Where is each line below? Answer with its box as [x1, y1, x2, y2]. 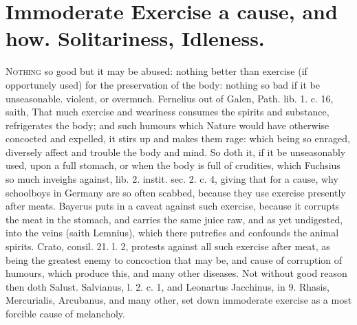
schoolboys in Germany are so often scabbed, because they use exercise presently [6, 185, 346, 199]
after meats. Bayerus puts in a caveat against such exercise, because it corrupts [6, 199, 340, 213]
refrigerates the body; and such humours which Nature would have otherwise [6, 117, 329, 132]
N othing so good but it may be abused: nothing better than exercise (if [6, 64, 307, 78]
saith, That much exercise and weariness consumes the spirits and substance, [6, 104, 329, 119]
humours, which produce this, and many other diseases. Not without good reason [6, 266, 347, 280]
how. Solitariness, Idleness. [6, 24, 265, 52]
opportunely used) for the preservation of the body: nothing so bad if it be [6, 77, 321, 91]
